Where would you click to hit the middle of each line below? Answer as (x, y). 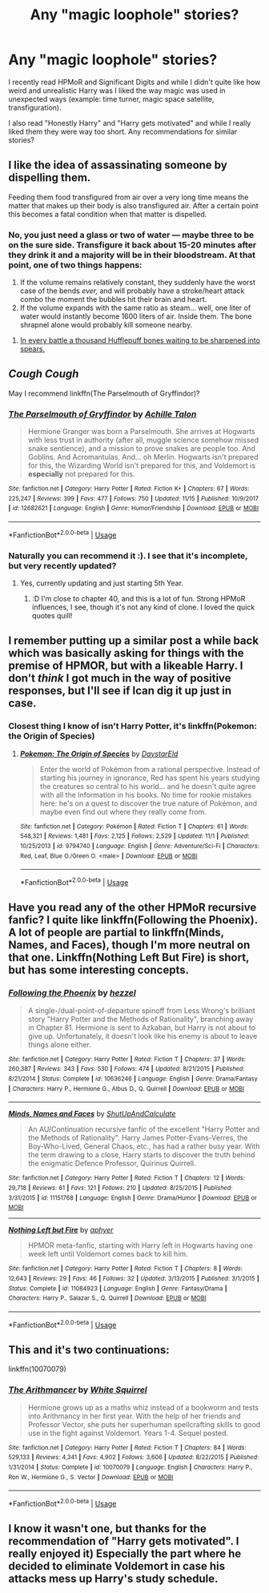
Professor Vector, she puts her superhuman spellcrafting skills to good (144, 1424)
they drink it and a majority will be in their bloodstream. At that (132, 255)
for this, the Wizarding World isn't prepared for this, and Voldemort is (142, 465)
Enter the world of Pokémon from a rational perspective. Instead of (150, 769)
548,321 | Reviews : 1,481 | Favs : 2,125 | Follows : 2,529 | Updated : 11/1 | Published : (134, 836)
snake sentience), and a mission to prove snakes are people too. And (142, 449)
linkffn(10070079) (37, 1369)
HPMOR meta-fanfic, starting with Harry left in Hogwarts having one (141, 1245)
